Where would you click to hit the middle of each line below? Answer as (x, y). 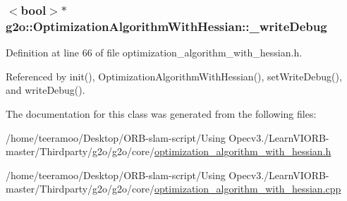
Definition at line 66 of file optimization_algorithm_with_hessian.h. (154, 53)
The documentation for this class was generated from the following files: (161, 113)
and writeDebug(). (45, 90)
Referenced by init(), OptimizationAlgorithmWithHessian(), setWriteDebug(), (174, 76)
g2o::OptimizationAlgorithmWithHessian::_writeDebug (166, 26)
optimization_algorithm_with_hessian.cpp (248, 189)
